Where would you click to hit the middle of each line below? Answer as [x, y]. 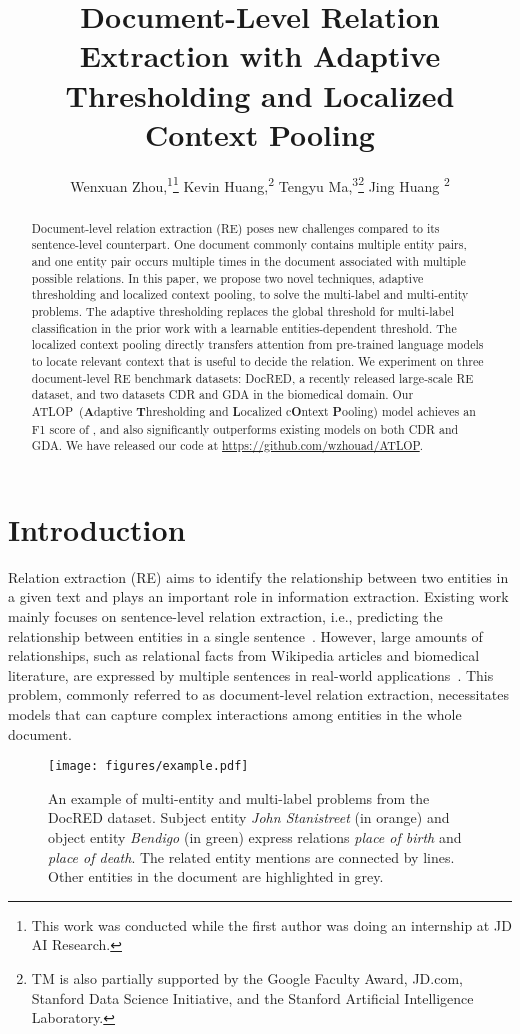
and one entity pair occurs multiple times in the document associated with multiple [248, 261]
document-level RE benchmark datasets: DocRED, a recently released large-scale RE [252, 377]
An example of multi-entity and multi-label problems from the [239, 797]
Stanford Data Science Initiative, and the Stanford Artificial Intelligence [252, 997]
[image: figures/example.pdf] [148, 766]
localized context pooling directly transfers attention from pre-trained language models [257, 344]
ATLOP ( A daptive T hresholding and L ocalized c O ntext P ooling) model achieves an [253, 411]
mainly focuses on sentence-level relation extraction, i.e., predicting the [225, 616]
